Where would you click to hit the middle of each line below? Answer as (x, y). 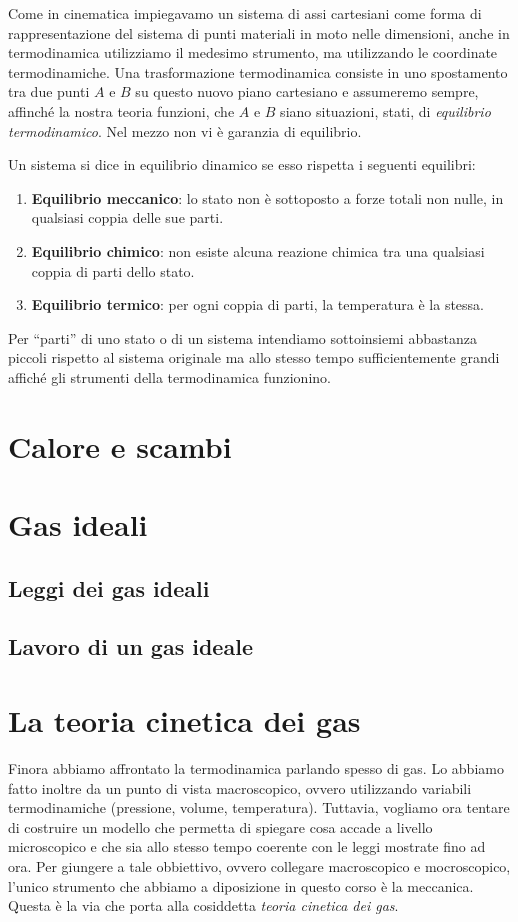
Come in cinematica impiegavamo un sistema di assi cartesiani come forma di (245, 13)
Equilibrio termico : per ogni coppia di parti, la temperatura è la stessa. (257, 304)
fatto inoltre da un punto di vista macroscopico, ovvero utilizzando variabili (240, 787)
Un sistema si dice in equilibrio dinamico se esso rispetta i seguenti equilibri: (242, 164)
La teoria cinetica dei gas (184, 720)
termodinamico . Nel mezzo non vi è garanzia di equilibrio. (185, 130)
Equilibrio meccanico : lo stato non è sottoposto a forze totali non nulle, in (267, 197)
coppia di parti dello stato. (113, 270)
